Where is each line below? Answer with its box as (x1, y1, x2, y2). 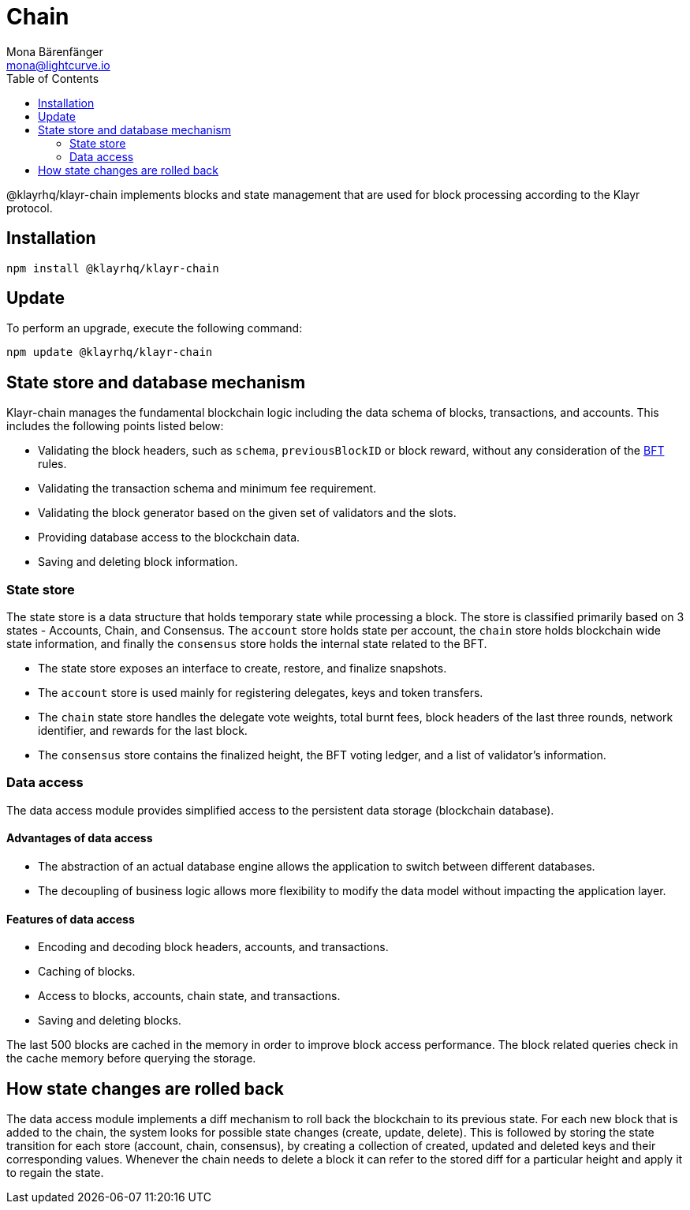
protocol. (6, 200, 53, 215)
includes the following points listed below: (6, 419, 224, 433)
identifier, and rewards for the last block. (38, 724, 248, 738)
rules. (38, 457, 67, 471)
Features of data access (6, 912, 135, 926)
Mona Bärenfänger (6, 44, 103, 58)
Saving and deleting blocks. (38, 1013, 181, 1028)
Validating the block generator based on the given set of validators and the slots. (38, 506, 457, 520)
